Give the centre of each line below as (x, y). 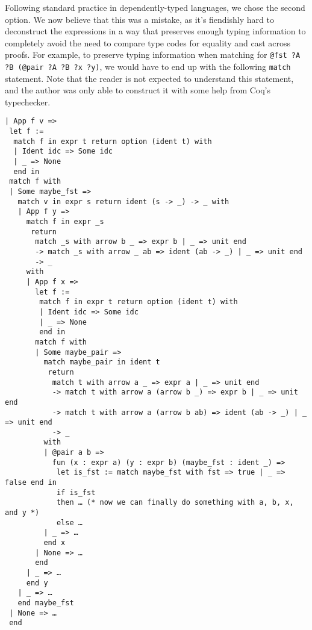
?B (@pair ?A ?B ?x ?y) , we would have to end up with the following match (148, 67)
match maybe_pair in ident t (102, 362)
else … (69, 522)
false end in (31, 483)
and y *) (22, 513)
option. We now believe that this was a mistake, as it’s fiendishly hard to (139, 19)
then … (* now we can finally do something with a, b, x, (175, 503)
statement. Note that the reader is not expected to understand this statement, (149, 78)
